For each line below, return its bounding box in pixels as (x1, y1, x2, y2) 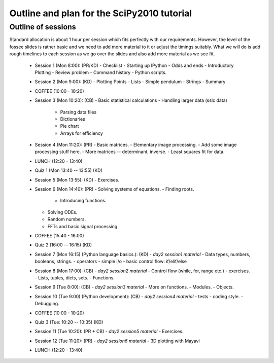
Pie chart (60, 123, 79, 129)
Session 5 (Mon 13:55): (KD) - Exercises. (35, 176, 119, 183)
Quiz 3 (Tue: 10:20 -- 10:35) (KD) (35, 319, 104, 325)
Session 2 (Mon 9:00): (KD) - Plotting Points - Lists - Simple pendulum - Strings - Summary (35, 79, 226, 85)
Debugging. (35, 301, 59, 307)
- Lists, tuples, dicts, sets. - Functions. (35, 274, 115, 281)
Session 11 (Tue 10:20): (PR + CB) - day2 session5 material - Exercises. (35, 329, 184, 335)
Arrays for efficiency (60, 130, 104, 136)
